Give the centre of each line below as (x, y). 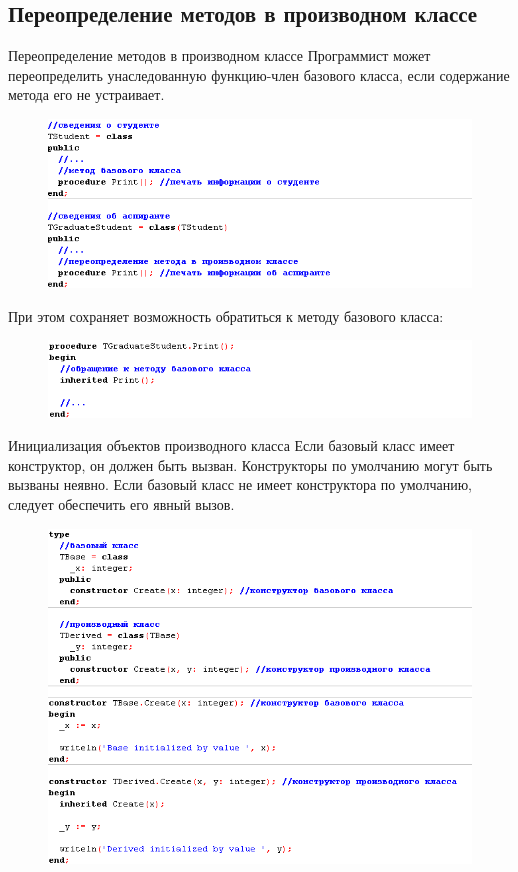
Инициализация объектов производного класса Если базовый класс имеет (231, 445)
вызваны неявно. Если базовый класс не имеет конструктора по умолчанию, (240, 484)
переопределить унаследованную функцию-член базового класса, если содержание (259, 74)
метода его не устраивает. (86, 94)
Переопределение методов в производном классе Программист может (219, 55)
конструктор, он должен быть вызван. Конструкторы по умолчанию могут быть (250, 464)
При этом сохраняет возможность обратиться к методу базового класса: (226, 315)
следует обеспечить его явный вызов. (121, 503)
